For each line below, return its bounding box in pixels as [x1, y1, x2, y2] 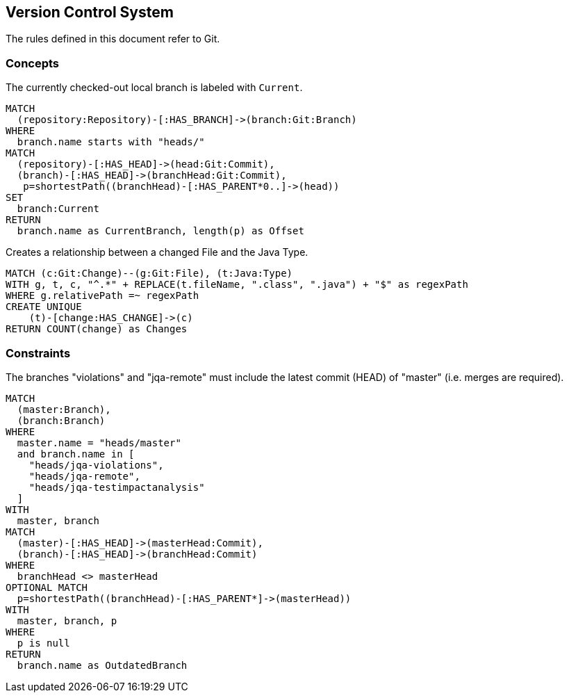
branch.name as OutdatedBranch [17, 659, 188, 671]
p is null [17, 637, 70, 649]
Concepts [6, 56, 60, 70]
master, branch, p [17, 615, 117, 626]
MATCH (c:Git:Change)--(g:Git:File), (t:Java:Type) [6, 268, 293, 279]
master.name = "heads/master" [17, 437, 181, 448]
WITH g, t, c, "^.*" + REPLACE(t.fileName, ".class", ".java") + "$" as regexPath [6, 279, 468, 291]
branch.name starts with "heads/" [17, 136, 205, 148]
